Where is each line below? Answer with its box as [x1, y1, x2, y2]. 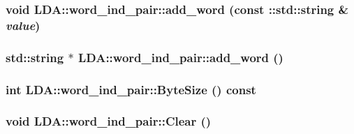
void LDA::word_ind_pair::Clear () [6, 112, 212, 130]
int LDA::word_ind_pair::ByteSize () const [6, 80, 256, 98]
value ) [6, 16, 40, 33]
